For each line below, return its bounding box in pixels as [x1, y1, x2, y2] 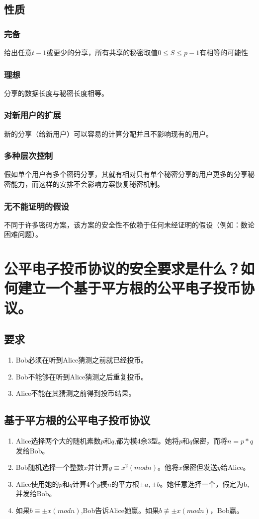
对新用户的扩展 [4, 109, 61, 121]
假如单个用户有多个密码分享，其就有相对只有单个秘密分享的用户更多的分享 [4, 169, 248, 179]
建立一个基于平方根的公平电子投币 [18, 278, 241, 298]
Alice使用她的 [15, 478, 59, 489]
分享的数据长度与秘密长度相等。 [4, 87, 108, 98]
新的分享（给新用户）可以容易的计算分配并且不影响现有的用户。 [4, 128, 213, 139]
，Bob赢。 [210, 505, 244, 515]
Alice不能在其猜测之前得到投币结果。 [15, 388, 136, 398]
